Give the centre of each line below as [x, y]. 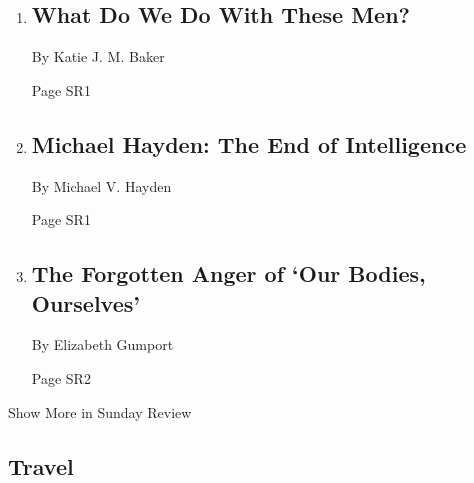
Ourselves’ [85, 302]
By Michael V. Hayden [101, 185]
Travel [41, 465]
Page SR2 [61, 377]
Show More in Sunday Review [100, 411]
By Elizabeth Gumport [102, 344]
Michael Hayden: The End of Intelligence [249, 143]
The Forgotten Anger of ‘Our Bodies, [228, 273]
